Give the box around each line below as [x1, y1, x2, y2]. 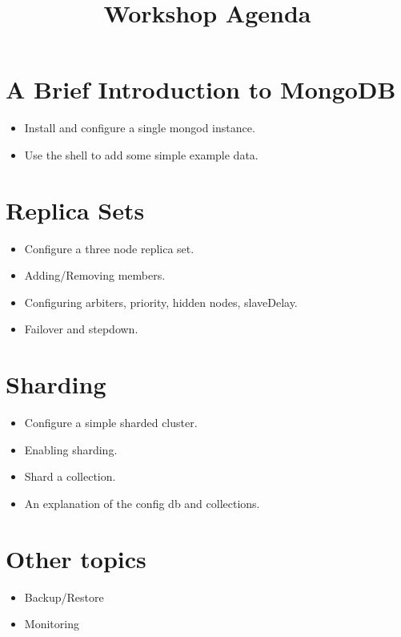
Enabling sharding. [24, 441, 118, 458]
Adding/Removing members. [24, 267, 166, 284]
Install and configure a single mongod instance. [24, 119, 255, 136]
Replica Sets [6, 193, 145, 226]
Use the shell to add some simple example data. [24, 146, 259, 163]
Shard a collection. [24, 468, 116, 485]
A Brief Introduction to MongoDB [6, 73, 396, 106]
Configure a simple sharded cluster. [24, 414, 198, 431]
